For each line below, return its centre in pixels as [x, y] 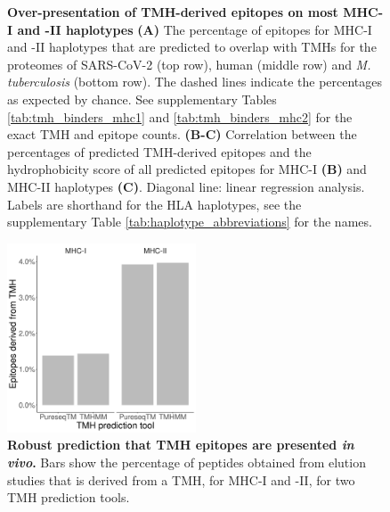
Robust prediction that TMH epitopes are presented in [181, 445]
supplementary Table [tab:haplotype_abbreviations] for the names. [190, 222]
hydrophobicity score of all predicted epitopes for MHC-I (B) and [187, 169]
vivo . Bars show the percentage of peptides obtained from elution [187, 462]
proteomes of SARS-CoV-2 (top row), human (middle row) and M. [189, 64]
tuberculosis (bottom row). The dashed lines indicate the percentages [195, 82]
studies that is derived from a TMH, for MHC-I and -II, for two [181, 479]
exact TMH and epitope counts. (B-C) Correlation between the [182, 134]
